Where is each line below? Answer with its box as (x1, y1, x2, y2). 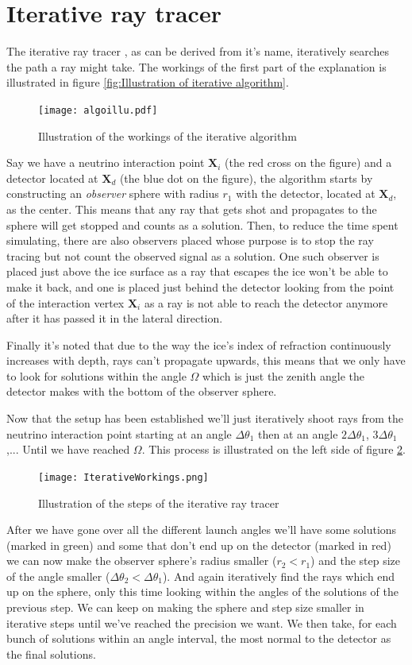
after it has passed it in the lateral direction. (6, 310, 223, 327)
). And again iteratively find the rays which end (162, 567, 395, 584)
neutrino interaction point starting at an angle (6, 425, 232, 442)
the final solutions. (6, 645, 96, 662)
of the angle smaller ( (6, 567, 110, 584)
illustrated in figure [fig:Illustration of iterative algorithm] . (6, 74, 289, 91)
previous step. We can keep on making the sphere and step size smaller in (6, 599, 364, 616)
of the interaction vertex (6, 294, 125, 311)
